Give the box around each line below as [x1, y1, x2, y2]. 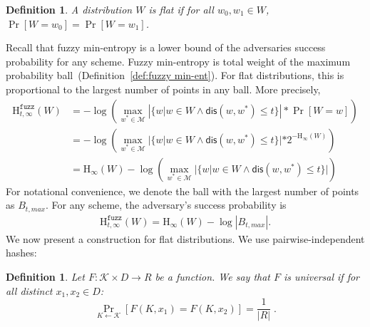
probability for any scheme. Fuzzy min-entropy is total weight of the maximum [6, 53, 351, 68]
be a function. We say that [155, 269, 271, 284]
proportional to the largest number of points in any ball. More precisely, [6, 81, 321, 96]
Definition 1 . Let [6, 269, 85, 284]
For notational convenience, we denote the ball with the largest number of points [6, 183, 359, 198]
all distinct [6, 283, 53, 298]
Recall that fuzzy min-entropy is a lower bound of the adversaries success [6, 40, 326, 55]
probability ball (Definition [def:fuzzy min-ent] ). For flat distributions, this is [6, 68, 344, 83]
